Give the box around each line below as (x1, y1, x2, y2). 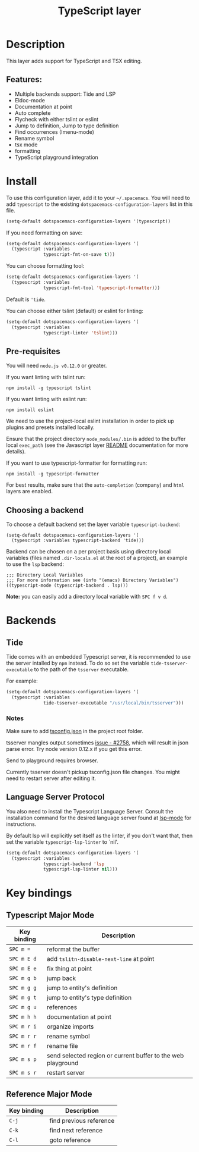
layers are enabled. (6, 488, 53, 495)
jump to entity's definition (46, 984, 118, 992)
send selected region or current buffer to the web (46, 1051, 184, 1060)
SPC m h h (9, 1013, 37, 1020)
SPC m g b (9, 975, 37, 982)
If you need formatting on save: (6, 229, 83, 236)
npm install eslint (6, 407, 54, 413)
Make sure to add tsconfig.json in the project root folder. (6, 727, 144, 734)
